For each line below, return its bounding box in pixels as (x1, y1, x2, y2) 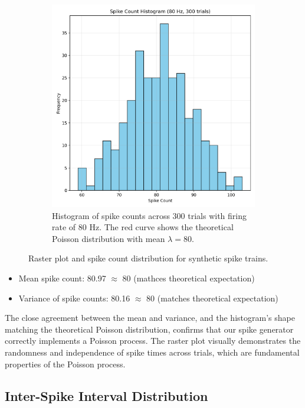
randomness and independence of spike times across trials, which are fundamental (5, 346, 300, 358)
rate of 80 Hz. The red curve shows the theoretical (52, 221, 234, 233)
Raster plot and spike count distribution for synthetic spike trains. (28, 252, 268, 264)
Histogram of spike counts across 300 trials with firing (52, 209, 247, 221)
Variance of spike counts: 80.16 (18, 291, 130, 304)
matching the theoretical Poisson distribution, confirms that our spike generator (5, 323, 294, 335)
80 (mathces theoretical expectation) (122, 271, 255, 284)
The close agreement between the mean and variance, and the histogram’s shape (5, 311, 295, 324)
